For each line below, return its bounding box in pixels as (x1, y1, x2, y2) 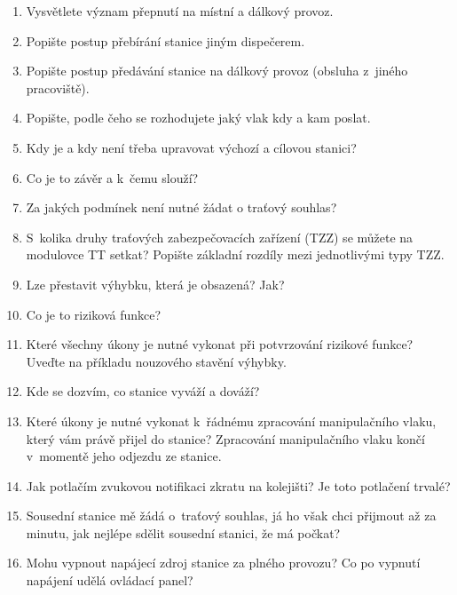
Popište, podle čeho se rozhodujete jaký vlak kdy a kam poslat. (26, 108, 371, 127)
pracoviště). (26, 78, 90, 97)
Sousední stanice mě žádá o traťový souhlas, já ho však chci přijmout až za (26, 506, 437, 525)
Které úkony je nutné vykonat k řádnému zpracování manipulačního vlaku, (26, 411, 437, 430)
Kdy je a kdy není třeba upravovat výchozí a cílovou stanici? (26, 138, 357, 156)
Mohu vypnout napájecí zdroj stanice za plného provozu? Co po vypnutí (26, 553, 421, 572)
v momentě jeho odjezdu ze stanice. (26, 447, 222, 465)
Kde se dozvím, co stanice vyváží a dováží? (26, 382, 260, 401)
